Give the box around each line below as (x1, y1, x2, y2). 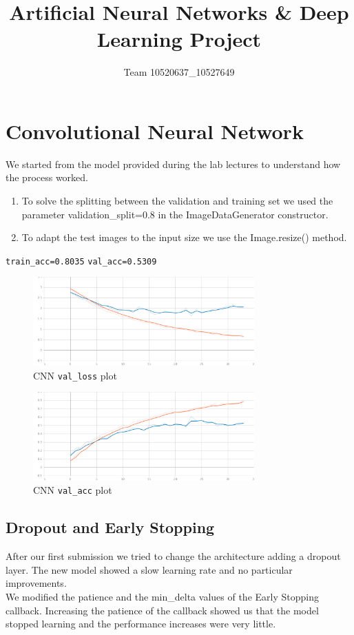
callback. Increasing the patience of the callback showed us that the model (6, 603, 319, 617)
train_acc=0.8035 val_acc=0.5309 (6, 256, 157, 267)
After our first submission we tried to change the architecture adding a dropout (6, 549, 341, 563)
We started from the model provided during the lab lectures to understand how (6, 156, 341, 171)
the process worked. (6, 170, 88, 185)
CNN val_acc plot (33, 483, 112, 497)
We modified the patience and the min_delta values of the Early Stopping (6, 589, 319, 603)
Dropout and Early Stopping (6, 517, 215, 538)
